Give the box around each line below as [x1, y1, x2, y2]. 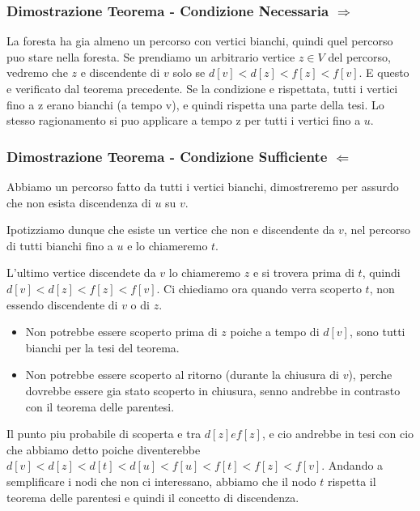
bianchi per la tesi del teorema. [25, 339, 180, 356]
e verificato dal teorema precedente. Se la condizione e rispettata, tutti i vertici [6, 80, 398, 96]
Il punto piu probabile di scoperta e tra [6, 425, 202, 442]
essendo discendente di [6, 296, 118, 313]
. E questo [358, 64, 409, 81]
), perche [348, 366, 392, 383]
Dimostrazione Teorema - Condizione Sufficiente [6, 146, 328, 166]
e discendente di [80, 64, 160, 81]
